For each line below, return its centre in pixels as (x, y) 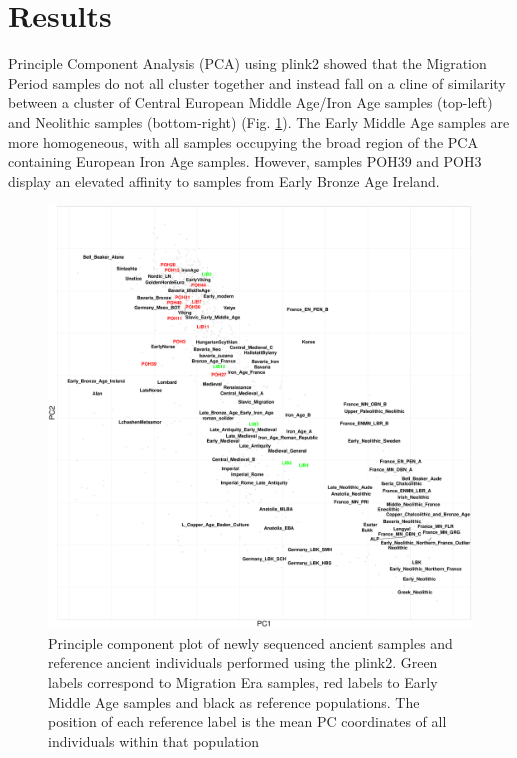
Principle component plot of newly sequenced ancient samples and (250, 642)
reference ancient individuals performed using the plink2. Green (243, 662)
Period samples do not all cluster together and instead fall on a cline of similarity (257, 82)
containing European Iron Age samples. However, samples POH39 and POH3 (245, 161)
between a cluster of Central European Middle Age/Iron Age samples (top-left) (250, 102)
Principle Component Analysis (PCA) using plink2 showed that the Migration (247, 63)
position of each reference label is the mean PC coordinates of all (247, 721)
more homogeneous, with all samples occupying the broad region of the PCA (243, 141)
